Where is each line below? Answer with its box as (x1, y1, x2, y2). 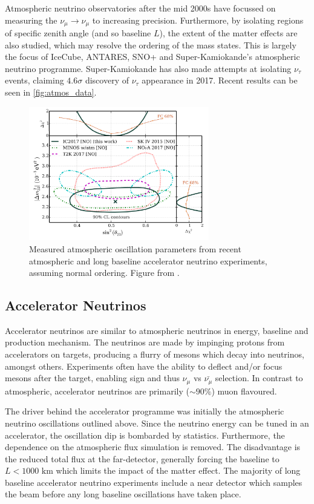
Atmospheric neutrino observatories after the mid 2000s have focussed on (5, 2, 276, 14)
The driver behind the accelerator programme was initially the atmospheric (5, 405, 284, 417)
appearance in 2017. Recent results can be (142, 74, 298, 87)
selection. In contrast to (215, 371, 303, 384)
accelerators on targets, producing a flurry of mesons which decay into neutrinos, (5, 348, 304, 361)
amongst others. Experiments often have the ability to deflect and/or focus (5, 359, 283, 372)
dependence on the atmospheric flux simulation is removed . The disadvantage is (5, 440, 301, 453)
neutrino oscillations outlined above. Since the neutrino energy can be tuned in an (5, 416, 309, 429)
